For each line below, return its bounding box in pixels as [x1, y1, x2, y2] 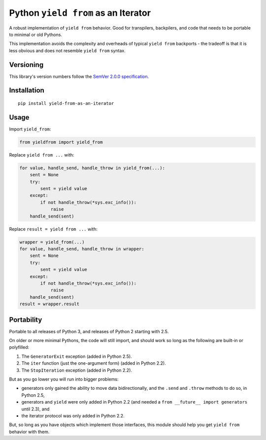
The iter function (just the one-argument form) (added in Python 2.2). [21, 360, 166, 366]
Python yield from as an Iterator [9, 7, 151, 18]
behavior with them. [9, 429, 50, 435]
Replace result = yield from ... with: [9, 226, 98, 232]
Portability [9, 315, 42, 324]
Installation [9, 86, 44, 94]
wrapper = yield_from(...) [19, 239, 85, 245]
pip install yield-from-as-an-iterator [18, 101, 114, 106]
